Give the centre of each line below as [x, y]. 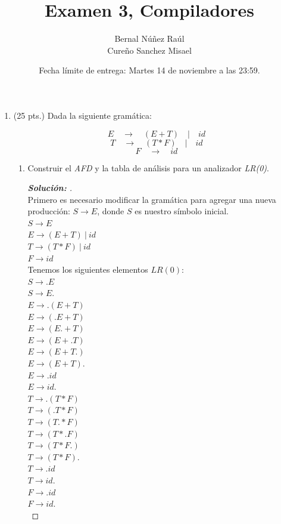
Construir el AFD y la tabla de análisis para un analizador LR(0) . [148, 167]
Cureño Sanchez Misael [149, 50]
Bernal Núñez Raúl [149, 38]
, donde [111, 211]
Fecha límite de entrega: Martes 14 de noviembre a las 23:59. [149, 70]
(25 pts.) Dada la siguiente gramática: [82, 115]
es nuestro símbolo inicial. [182, 211]
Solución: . [50, 188]
